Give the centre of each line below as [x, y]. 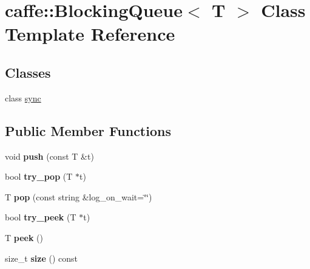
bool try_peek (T [41, 217]
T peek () [24, 237]
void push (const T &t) [49, 156]
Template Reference [90, 34]
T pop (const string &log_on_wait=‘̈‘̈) [79, 196]
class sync [23, 97]
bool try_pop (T [39, 176]
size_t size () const [41, 258]
